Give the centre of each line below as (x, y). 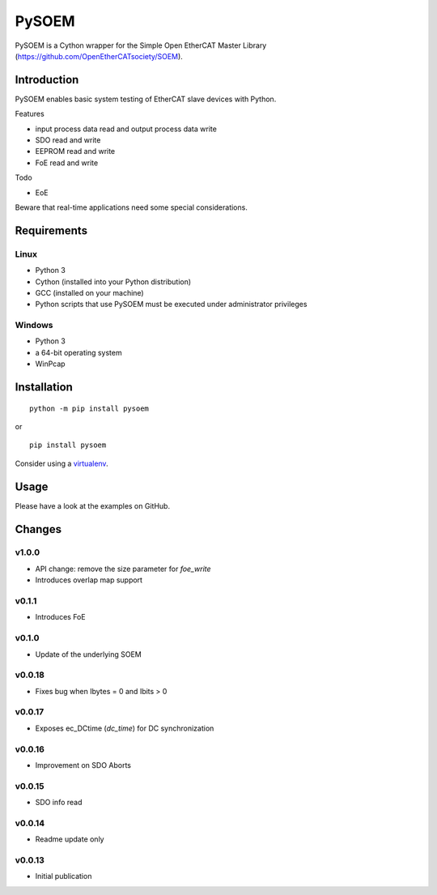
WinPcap (50, 364)
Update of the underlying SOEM (88, 654)
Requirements (51, 230)
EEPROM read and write (75, 151)
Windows (34, 326)
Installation (44, 388)
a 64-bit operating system (78, 352)
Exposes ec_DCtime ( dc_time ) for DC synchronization (125, 728)
